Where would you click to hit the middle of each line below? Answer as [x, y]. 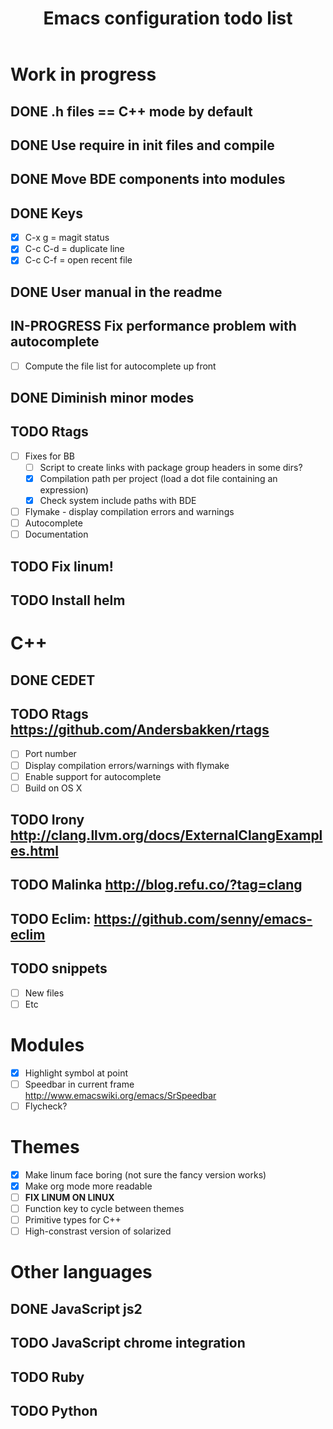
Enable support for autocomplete [93, 776]
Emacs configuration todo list [168, 18]
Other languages [81, 1272]
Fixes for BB [49, 456]
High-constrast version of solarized [98, 1231]
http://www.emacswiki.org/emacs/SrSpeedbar [120, 1095]
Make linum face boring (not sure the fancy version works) [145, 1174]
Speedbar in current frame [79, 1084]
